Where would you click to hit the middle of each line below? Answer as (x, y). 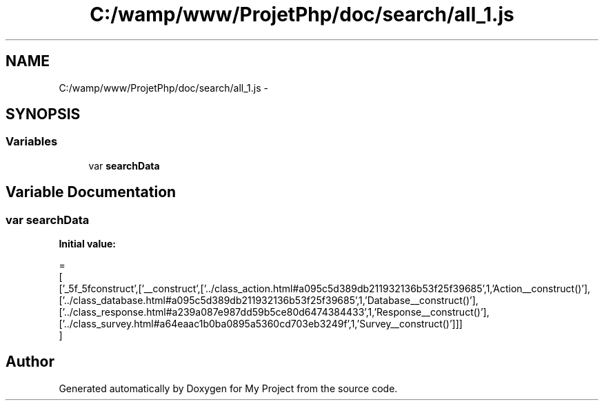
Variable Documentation (91, 192)
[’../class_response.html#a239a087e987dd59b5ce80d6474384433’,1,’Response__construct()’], (274, 312)
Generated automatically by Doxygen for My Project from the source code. (228, 388)
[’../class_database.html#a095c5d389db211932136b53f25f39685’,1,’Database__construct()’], (269, 301)
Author (30, 362)
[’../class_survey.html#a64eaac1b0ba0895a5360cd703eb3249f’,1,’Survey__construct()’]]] (261, 324)
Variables (32, 142)
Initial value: (87, 244)
